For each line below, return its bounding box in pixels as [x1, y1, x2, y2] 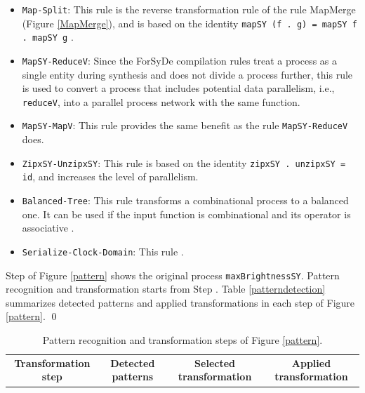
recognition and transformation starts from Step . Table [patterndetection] [6, 281, 326, 296]
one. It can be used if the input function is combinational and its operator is [22, 206, 351, 221]
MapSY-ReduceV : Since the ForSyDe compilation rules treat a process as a [22, 53, 337, 67]
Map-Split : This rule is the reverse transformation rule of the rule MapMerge [22, 2, 356, 16]
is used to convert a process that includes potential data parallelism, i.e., [22, 81, 335, 95]
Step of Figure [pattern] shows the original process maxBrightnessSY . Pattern [6, 267, 340, 282]
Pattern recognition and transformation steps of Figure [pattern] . [42, 332, 323, 347]
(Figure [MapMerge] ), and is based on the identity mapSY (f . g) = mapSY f [22, 15, 357, 30]
